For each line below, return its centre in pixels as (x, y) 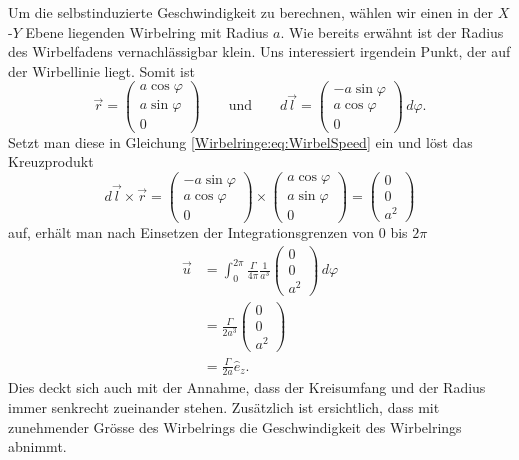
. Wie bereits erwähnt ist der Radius (392, 31)
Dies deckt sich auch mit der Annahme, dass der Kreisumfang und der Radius (247, 387)
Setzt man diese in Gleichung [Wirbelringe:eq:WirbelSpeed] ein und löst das (240, 141)
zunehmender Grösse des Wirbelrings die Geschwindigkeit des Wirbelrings (235, 426)
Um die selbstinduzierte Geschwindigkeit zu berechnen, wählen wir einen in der (251, 12)
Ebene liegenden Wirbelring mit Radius (147, 31)
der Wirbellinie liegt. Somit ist (101, 70)
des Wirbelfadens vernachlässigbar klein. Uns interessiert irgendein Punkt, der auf (259, 51)
